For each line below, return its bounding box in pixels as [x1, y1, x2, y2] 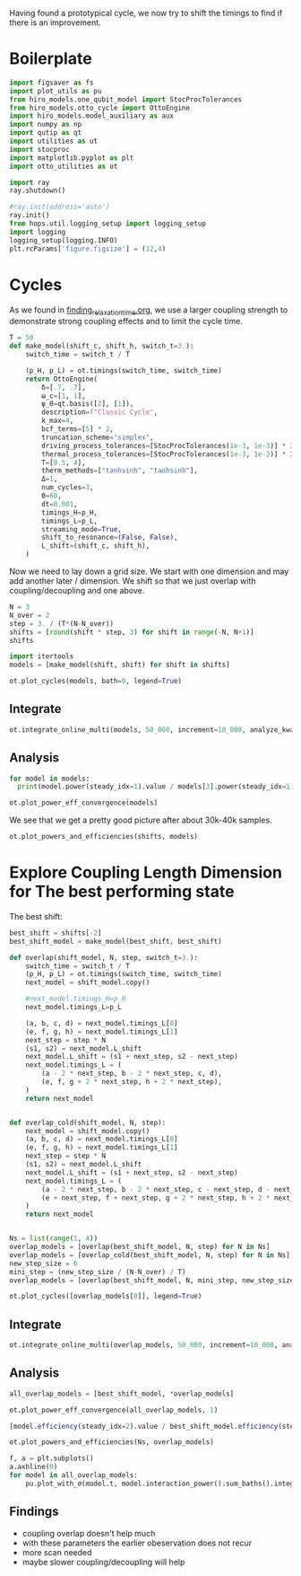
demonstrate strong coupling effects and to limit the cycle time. [9, 316, 244, 327]
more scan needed [21, 1546, 92, 1557]
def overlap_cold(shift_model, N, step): [9, 1118, 167, 1127]
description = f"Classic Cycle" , [41, 408, 159, 417]
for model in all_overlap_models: [9, 1471, 139, 1480]
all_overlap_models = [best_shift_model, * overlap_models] [9, 1389, 235, 1398]
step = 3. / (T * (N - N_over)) [9, 619, 115, 628]
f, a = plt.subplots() [9, 1454, 94, 1463]
